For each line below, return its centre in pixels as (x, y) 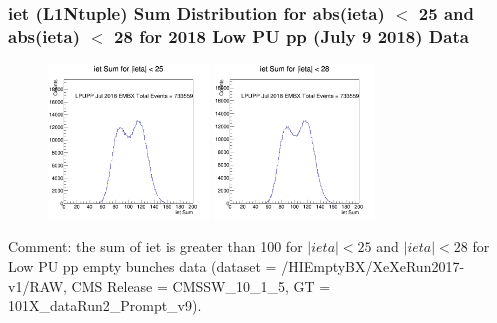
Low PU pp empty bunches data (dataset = (142, 265)
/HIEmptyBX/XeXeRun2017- (373, 265)
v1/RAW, (37, 285)
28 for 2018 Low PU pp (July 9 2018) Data (291, 35)
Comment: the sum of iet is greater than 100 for (155, 246)
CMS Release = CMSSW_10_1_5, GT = (201, 285)
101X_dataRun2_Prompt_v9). (105, 305)
